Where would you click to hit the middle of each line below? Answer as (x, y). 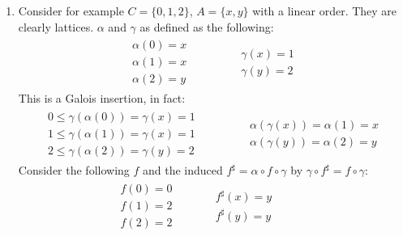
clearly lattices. (56, 26)
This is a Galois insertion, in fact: (102, 98)
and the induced (183, 170)
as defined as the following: (207, 26)
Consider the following (74, 170)
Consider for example (71, 11)
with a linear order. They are (325, 11)
